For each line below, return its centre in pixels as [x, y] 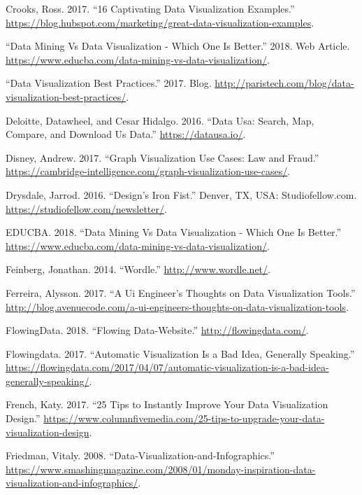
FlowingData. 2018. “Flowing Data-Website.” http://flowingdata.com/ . [157, 330]
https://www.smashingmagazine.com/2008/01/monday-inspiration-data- [161, 469]
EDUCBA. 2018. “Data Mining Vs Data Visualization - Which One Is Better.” [174, 232]
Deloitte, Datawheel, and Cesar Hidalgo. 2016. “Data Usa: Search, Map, [160, 120]
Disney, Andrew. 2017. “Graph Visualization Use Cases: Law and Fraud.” [162, 157]
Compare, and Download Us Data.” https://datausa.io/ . [126, 134]
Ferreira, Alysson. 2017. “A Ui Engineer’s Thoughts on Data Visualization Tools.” [181, 292]
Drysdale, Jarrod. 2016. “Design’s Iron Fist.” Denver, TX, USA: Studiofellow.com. [181, 194]
